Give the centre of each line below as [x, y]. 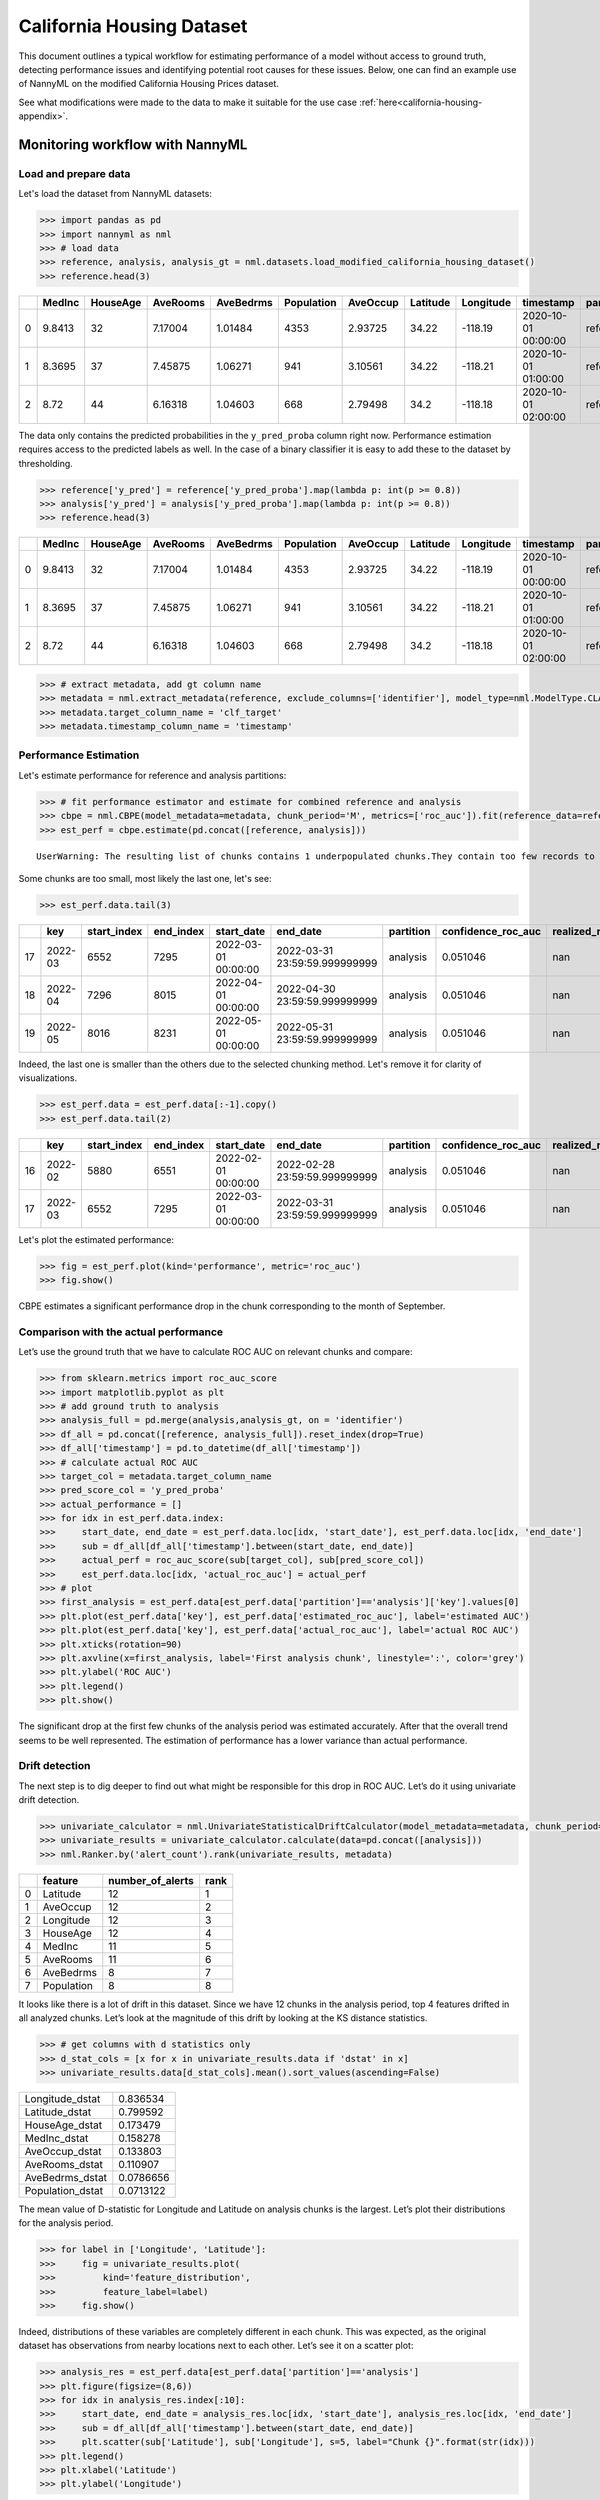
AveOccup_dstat [63, 2151]
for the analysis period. [66, 2223]
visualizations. [48, 1078]
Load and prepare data [74, 173]
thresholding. [46, 463]
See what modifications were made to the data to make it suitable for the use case [187, 102]
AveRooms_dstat [64, 2164]
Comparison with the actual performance [121, 1332]
